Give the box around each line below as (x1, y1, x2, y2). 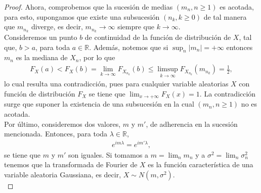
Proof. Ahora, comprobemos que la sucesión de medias (4, 2, 173, 12)
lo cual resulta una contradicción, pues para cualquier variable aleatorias (4, 78, 229, 89)
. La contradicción (199, 88, 256, 99)
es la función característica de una (148, 159, 253, 170)
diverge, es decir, (31, 21, 83, 32)
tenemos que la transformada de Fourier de (4, 159, 138, 170)
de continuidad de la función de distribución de (84, 32, 231, 42)
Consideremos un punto (4, 32, 77, 42)
